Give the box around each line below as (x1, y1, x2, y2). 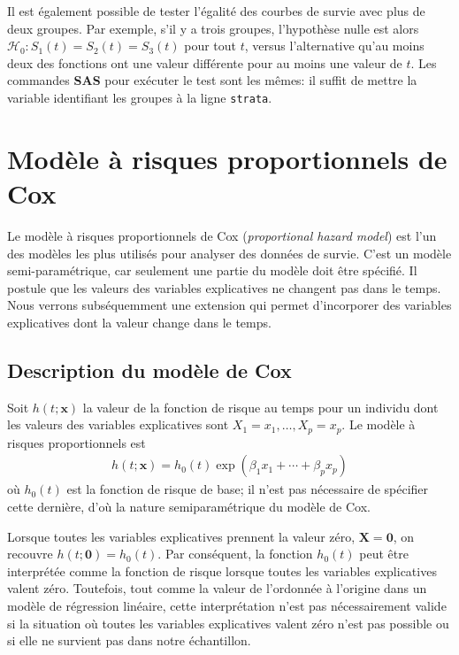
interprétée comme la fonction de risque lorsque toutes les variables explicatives (7, 561, 437, 580)
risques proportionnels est (7, 433, 146, 451)
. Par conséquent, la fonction (157, 544, 313, 563)
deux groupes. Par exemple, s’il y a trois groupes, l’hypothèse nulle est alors (7, 19, 419, 37)
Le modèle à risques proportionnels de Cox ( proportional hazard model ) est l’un (7, 226, 437, 244)
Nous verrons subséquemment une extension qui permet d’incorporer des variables (7, 296, 452, 314)
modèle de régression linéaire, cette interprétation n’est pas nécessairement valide (7, 596, 447, 614)
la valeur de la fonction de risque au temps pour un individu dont (82, 397, 439, 416)
